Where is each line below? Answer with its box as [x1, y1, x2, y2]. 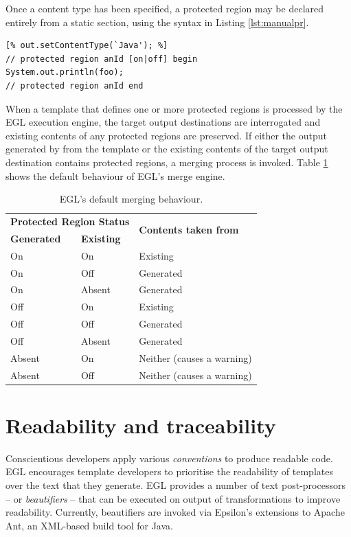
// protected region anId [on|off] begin [5, 54, 198, 64]
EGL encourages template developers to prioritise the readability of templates [5, 464, 333, 479]
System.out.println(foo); [5, 67, 124, 78]
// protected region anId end [5, 80, 144, 91]
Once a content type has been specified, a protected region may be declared [5, 1, 324, 15]
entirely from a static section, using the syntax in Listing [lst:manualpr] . [5, 14, 309, 29]
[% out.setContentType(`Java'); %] [5, 41, 168, 51]
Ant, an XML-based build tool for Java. [5, 518, 173, 532]
